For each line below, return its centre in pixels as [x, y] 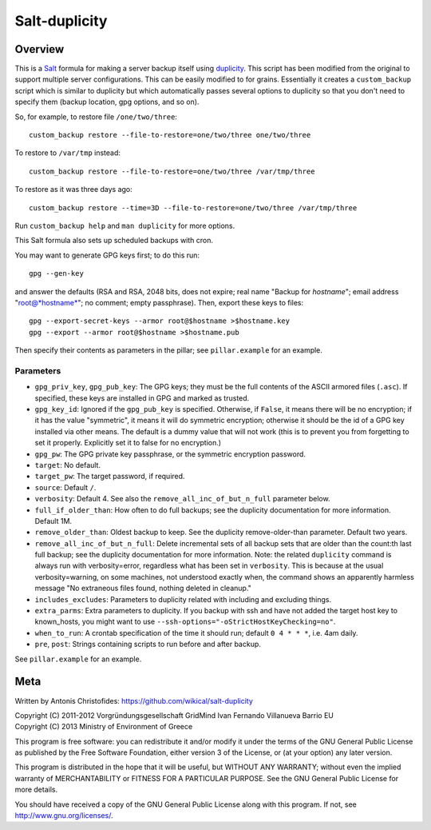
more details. [36, 790]
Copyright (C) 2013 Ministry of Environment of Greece [104, 727]
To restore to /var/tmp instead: [68, 153]
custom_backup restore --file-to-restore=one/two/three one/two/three [170, 135]
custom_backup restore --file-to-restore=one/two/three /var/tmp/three [172, 171]
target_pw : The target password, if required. [110, 477]
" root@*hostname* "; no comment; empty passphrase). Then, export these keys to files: [159, 302]
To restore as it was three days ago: [74, 190]
